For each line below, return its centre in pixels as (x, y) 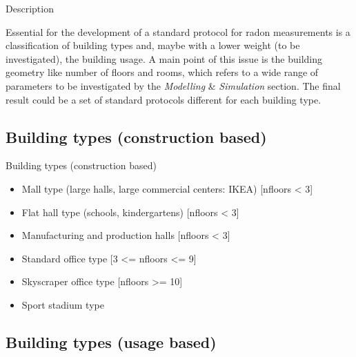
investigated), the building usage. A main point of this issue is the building (164, 58)
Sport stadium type (63, 304)
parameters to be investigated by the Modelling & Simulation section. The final (173, 85)
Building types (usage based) (111, 341)
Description (30, 8)
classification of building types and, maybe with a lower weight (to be (153, 45)
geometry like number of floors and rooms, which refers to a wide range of (162, 72)
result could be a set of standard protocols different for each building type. (164, 99)
